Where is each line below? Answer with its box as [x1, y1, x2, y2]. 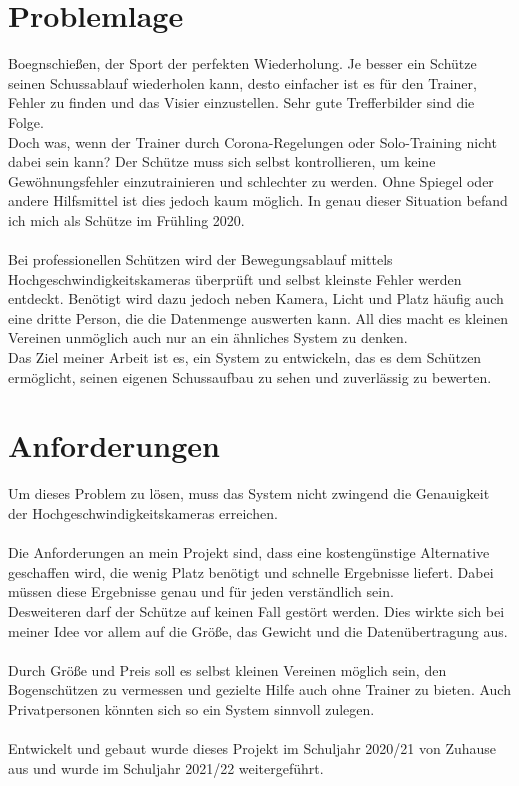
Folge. [8, 111, 44, 132]
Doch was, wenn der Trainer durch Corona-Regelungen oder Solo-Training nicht [8, 131, 497, 152]
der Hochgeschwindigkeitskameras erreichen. [8, 502, 278, 523]
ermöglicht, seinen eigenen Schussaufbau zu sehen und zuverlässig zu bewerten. [8, 366, 492, 387]
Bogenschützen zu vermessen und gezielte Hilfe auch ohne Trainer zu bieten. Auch [8, 679, 511, 700]
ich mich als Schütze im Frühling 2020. [8, 209, 245, 230]
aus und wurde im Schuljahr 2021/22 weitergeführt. [8, 757, 324, 778]
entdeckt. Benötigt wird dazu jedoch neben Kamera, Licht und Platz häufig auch [8, 288, 504, 309]
